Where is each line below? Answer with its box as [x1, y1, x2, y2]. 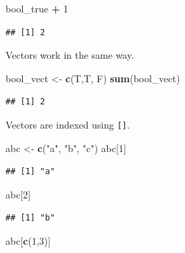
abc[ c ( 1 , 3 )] [6, 234, 51, 247]
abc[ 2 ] [6, 187, 31, 201]
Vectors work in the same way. [6, 48, 135, 62]
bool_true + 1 [6, 1, 68, 15]
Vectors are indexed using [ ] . [6, 117, 130, 131]
